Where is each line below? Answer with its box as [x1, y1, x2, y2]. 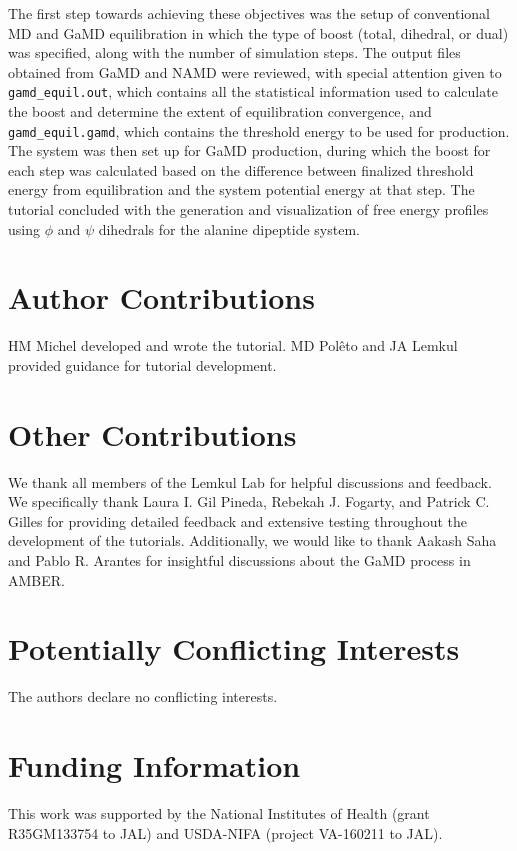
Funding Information [8, 745, 301, 786]
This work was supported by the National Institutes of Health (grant [8, 803, 430, 824]
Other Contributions [8, 413, 297, 454]
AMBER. [8, 569, 65, 590]
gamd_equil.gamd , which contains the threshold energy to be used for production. [8, 120, 510, 141]
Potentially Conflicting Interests [8, 628, 460, 669]
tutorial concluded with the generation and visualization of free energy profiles [8, 199, 489, 220]
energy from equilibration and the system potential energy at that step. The [8, 179, 475, 200]
